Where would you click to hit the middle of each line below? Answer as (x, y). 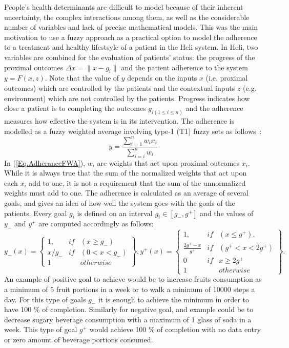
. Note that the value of (82, 78)
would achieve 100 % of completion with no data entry (175, 329)
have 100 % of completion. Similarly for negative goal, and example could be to (129, 309)
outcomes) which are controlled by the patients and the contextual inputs (120, 88)
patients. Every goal (36, 213)
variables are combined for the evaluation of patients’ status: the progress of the (130, 57)
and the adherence (214, 108)
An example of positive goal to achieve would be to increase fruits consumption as (133, 279)
